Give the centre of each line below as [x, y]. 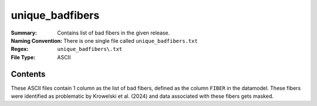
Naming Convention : [37, 40]
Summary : [24, 33]
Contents [28, 74]
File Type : [23, 57]
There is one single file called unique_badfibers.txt [131, 40]
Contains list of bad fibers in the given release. [114, 33]
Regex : [20, 49]
